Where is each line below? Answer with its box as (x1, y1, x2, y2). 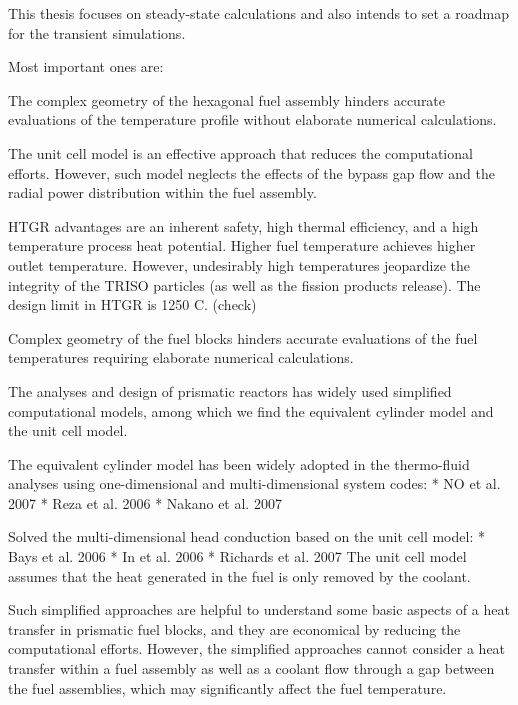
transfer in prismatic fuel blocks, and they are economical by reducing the (8, 618, 461, 639)
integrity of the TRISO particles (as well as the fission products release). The (8, 274, 481, 295)
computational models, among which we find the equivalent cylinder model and (8, 400, 494, 421)
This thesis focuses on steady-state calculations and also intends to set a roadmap (8, 3, 509, 23)
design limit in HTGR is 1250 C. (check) (8, 294, 257, 315)
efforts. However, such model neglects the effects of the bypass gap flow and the (8, 162, 495, 183)
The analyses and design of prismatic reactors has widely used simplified (8, 380, 452, 401)
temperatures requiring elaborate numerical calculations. (8, 347, 354, 368)
